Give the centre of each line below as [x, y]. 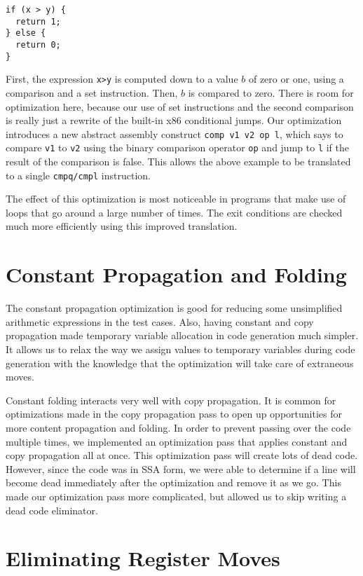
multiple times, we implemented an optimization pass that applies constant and [177, 441]
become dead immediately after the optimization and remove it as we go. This [173, 482]
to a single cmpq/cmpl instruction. [78, 175]
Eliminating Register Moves [143, 558]
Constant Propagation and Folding [176, 274]
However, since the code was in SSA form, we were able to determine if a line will [181, 468]
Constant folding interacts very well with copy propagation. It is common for [171, 400]
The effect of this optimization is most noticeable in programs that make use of [176, 199]
